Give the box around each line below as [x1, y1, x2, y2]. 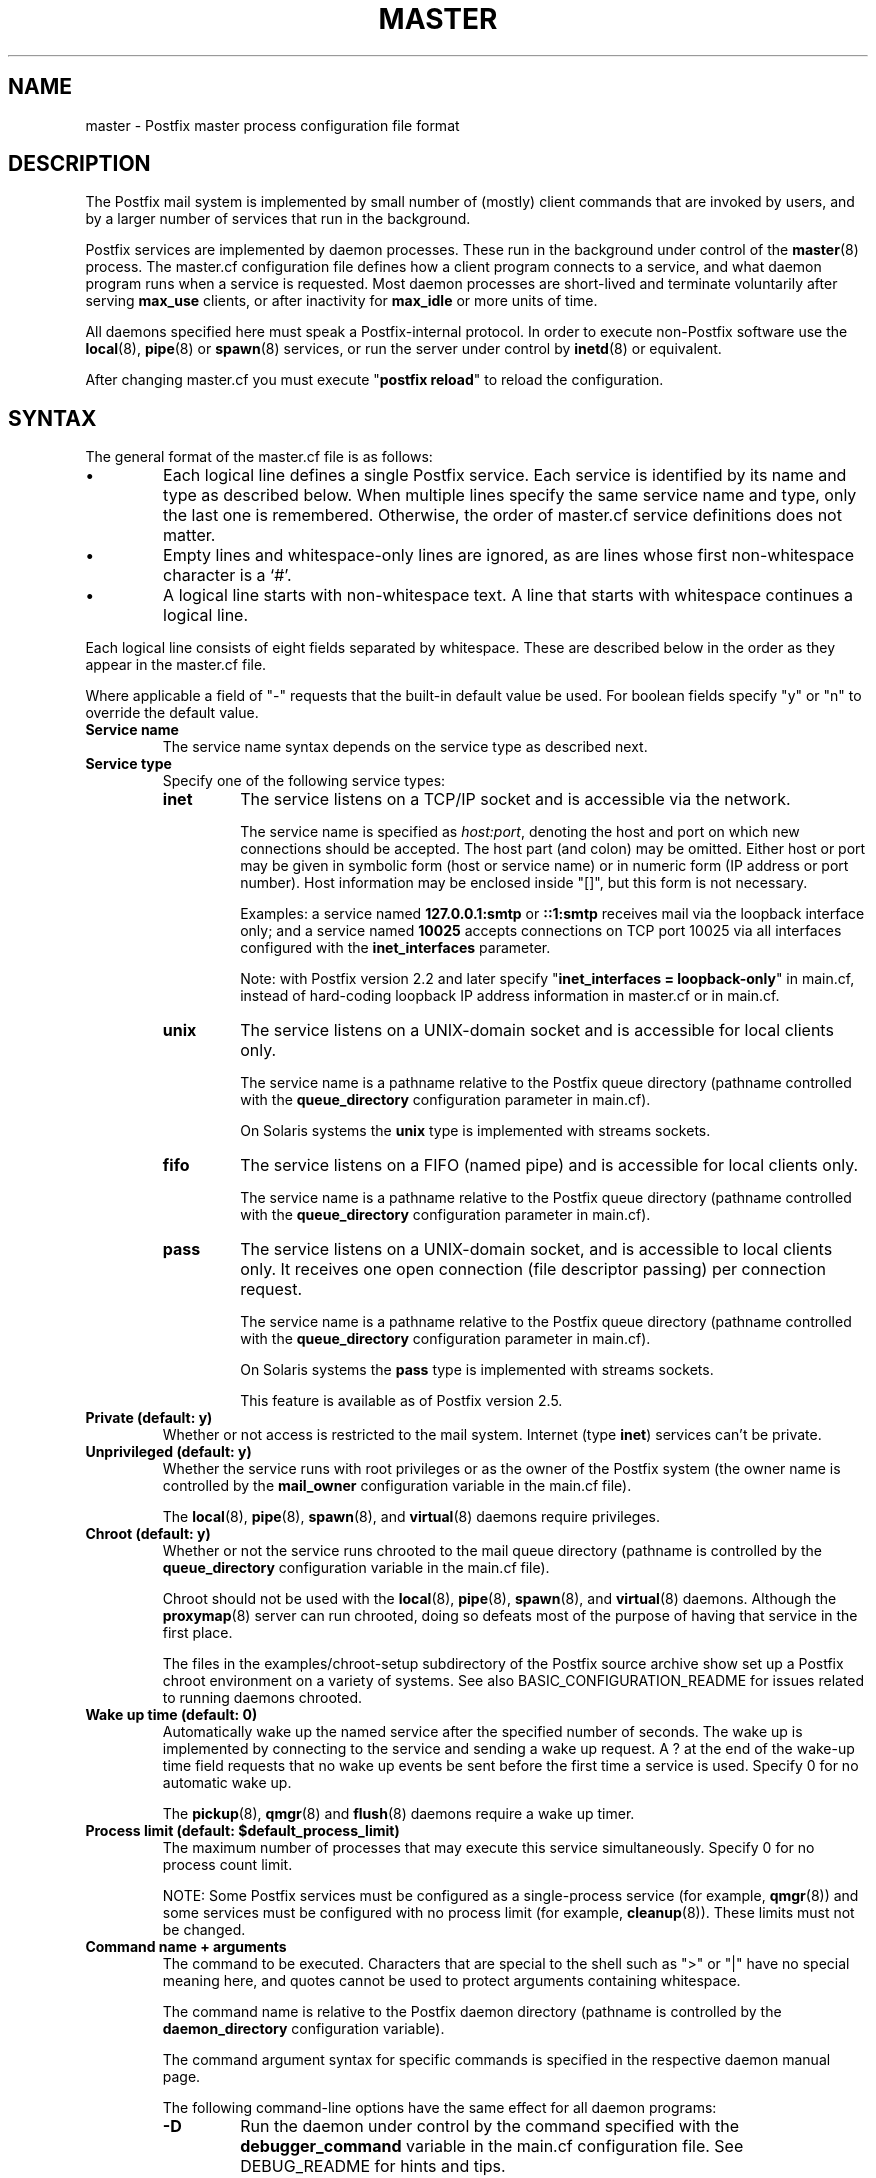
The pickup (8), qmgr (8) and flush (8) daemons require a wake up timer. [162, 1805, 635, 1823]
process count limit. [162, 1856, 293, 1874]
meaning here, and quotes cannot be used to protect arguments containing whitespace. [162, 1972, 741, 1990]
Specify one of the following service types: [162, 772, 446, 790]
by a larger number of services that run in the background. [85, 210, 471, 228]
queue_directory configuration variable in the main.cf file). [162, 1559, 550, 1577]
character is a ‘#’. [163, 565, 292, 586]
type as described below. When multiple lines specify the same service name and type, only [163, 485, 857, 506]
